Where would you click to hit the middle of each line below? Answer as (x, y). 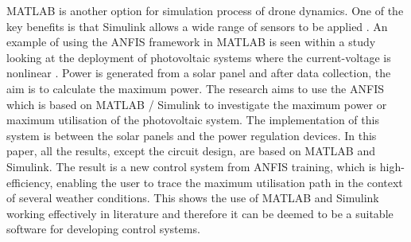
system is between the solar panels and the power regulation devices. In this (192, 135)
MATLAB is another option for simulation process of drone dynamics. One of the (205, 10)
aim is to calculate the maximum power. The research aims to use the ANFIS (195, 88)
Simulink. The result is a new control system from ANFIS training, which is (192, 166)
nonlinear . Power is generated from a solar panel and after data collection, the (199, 73)
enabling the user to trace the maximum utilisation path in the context (229, 182)
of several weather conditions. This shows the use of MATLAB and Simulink (193, 198)
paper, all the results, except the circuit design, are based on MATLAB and (191, 151)
